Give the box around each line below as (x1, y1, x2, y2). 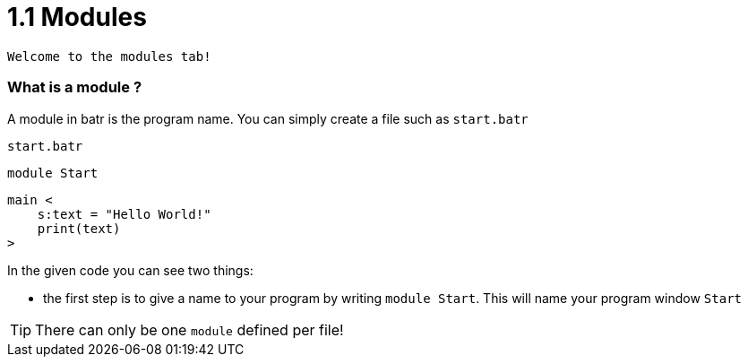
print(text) (37, 221, 121, 236)
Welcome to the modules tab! (7, 48, 211, 64)
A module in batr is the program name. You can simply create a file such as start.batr (7, 110, 529, 126)
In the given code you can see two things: (7, 262, 254, 278)
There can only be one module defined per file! (35, 320, 344, 339)
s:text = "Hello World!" (37, 206, 211, 221)
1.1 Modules (7, 2, 147, 32)
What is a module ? (7, 78, 142, 97)
